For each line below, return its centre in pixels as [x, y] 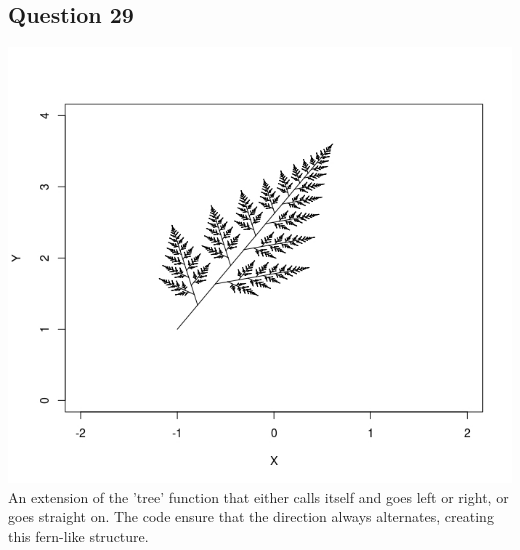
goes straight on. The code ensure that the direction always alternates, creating [251, 516]
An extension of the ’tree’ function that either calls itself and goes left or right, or [258, 496]
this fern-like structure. [78, 535]
